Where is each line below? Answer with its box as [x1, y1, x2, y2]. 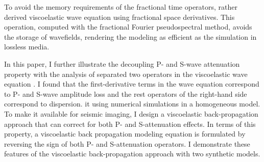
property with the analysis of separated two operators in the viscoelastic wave [4, 68, 248, 79]
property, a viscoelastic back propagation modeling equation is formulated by [4, 128, 246, 139]
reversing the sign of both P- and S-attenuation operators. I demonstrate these [4, 138, 250, 149]
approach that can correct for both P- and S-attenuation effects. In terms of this [4, 118, 256, 129]
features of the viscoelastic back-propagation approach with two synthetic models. [4, 148, 260, 159]
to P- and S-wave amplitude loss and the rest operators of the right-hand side [4, 88, 247, 99]
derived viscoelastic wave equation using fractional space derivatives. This [4, 11, 235, 22]
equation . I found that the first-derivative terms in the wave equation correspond [4, 78, 259, 89]
